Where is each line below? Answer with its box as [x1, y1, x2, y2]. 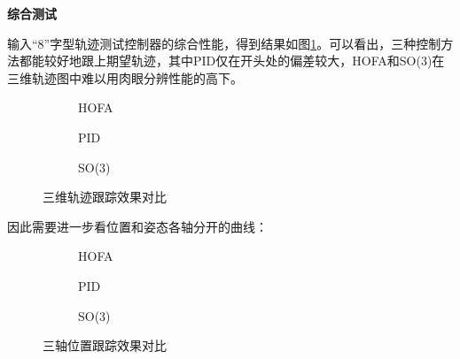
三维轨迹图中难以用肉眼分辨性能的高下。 [7, 68, 243, 87]
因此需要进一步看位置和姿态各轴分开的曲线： [7, 217, 268, 235]
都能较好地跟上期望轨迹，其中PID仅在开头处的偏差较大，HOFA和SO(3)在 [19, 51, 445, 70]
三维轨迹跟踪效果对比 [43, 187, 167, 206]
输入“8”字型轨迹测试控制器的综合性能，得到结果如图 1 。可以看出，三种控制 [7, 34, 441, 52]
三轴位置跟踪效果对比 [43, 336, 167, 355]
